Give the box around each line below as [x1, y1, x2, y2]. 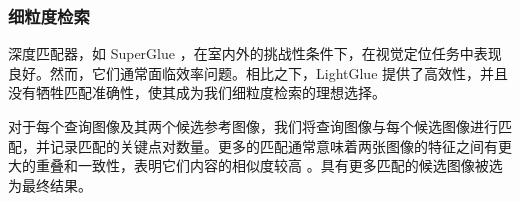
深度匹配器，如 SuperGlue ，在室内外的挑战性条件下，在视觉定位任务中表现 [8, 43, 502, 64]
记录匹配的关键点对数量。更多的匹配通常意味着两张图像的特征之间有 [49, 135, 498, 156]
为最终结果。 [8, 174, 92, 195]
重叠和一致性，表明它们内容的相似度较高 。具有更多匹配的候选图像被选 [35, 155, 503, 176]
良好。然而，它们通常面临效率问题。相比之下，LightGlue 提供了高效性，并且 [8, 62, 509, 83]
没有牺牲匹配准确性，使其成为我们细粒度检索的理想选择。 [8, 82, 386, 103]
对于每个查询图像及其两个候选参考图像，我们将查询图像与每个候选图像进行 [8, 116, 498, 136]
